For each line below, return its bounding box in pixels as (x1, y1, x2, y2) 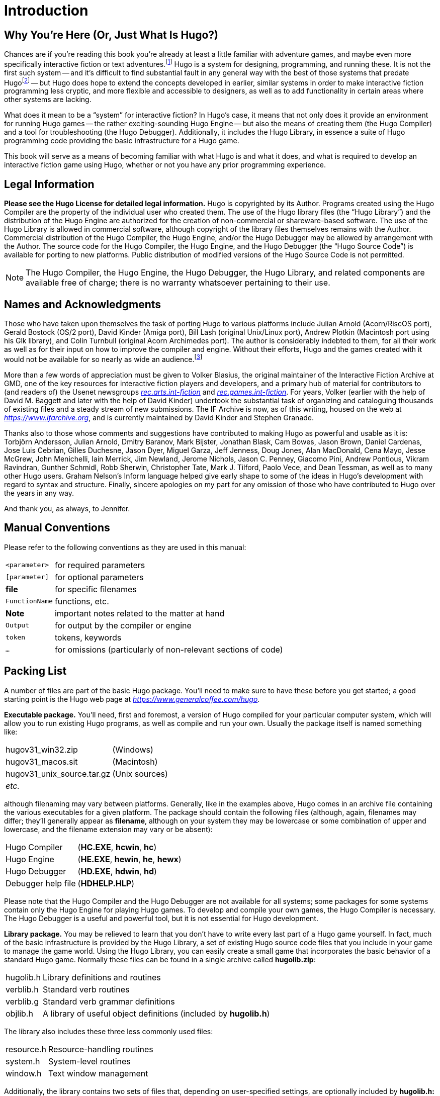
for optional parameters (54, 572, 144, 582)
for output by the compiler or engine (54, 620, 192, 630)
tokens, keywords (54, 632, 122, 643)
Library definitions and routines (42, 972, 161, 982)
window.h (6, 1068, 42, 1078)
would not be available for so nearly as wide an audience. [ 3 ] (4, 353, 203, 363)
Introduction (4, 2, 89, 19)
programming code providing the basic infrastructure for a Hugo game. (4, 136, 239, 145)
